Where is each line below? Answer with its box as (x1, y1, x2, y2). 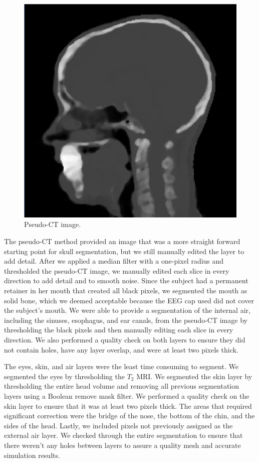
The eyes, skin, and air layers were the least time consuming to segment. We (4, 361, 238, 372)
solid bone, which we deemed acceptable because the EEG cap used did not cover (4, 295, 254, 305)
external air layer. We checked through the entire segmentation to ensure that (4, 430, 243, 440)
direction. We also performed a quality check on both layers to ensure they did (4, 334, 245, 344)
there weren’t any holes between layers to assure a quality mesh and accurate (4, 439, 241, 450)
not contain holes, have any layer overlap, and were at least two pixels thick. (4, 344, 238, 355)
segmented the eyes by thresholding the (4, 371, 125, 381)
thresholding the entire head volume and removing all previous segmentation (4, 381, 239, 391)
